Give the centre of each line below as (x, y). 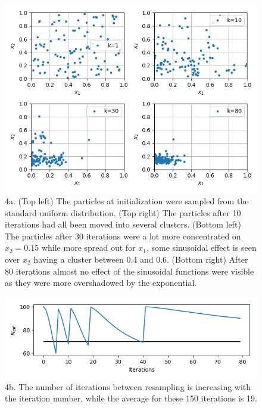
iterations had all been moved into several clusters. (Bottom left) (123, 224)
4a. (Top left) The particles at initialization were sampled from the (127, 200)
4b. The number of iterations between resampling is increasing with (128, 386)
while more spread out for (88, 247)
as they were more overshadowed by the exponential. (101, 283)
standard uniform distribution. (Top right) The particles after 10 (123, 212)
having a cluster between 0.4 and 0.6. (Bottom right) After (141, 259)
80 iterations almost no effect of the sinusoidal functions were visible (130, 271)
